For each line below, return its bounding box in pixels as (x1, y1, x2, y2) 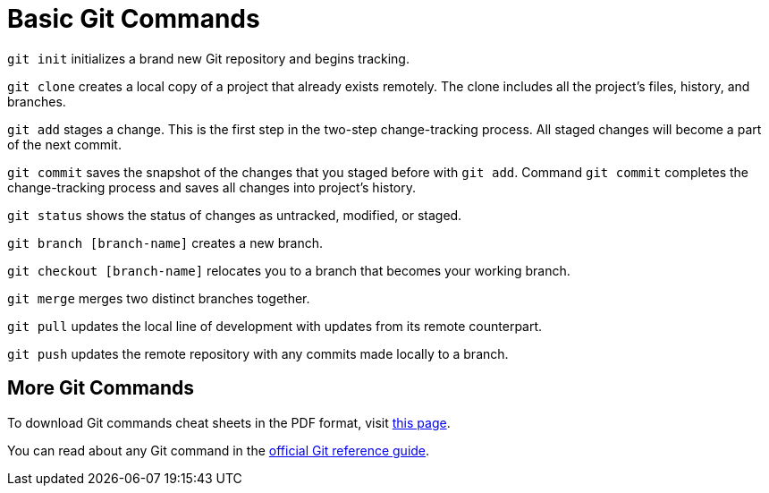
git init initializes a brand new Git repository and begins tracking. (7, 50, 410, 66)
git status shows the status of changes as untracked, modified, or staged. (7, 207, 462, 223)
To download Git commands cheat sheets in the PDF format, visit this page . (7, 414, 451, 430)
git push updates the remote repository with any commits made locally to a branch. (7, 345, 509, 361)
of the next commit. (7, 136, 122, 152)
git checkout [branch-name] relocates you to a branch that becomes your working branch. (7, 262, 570, 278)
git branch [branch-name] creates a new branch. (7, 234, 324, 251)
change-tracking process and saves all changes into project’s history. (7, 179, 417, 195)
